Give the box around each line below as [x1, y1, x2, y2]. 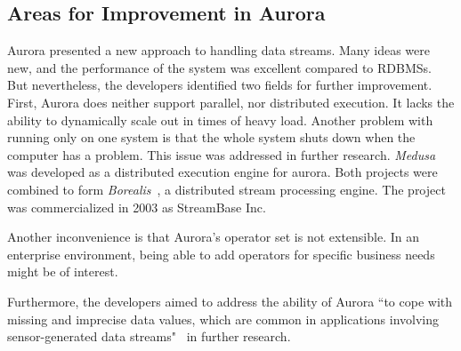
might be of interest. [7, 262, 118, 281]
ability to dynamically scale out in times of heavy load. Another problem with [7, 110, 433, 129]
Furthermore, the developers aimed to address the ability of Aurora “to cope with [7, 291, 453, 310]
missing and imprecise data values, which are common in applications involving [7, 309, 440, 328]
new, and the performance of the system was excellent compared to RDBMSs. [7, 58, 432, 76]
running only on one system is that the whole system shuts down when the [7, 128, 416, 147]
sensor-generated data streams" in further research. [7, 327, 291, 346]
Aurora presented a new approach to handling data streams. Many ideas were [7, 41, 430, 60]
